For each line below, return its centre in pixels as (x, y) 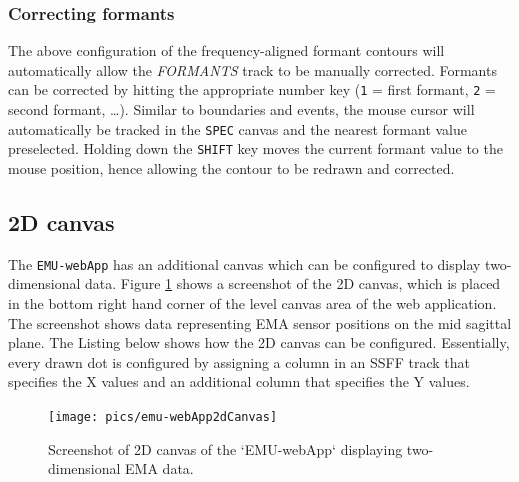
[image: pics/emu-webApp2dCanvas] (163, 416)
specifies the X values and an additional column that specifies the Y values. (239, 381)
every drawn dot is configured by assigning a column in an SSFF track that (239, 361)
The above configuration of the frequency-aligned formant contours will (226, 50)
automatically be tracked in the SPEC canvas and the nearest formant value (238, 128)
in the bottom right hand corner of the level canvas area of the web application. (252, 303)
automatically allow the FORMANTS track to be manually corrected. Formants (252, 69)
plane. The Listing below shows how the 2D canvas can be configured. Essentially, (259, 342)
